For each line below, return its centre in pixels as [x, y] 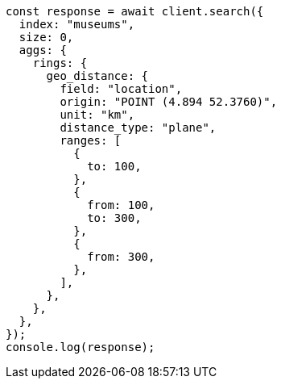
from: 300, [121, 257]
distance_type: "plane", [138, 128]
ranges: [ [91, 140]
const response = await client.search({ [135, 11]
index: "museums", [77, 24]
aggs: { [43, 50]
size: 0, [46, 37]
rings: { [60, 63]
